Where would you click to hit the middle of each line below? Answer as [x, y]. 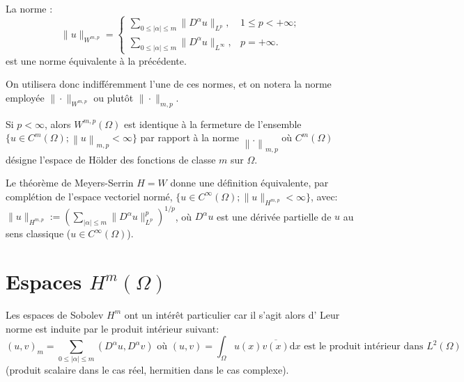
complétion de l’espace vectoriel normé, [89, 196]
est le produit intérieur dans [364, 347]
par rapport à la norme [190, 137]
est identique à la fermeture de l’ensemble [213, 124]
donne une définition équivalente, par [249, 183]
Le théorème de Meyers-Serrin [70, 183]
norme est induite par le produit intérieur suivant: [113, 328]
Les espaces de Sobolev [55, 314]
